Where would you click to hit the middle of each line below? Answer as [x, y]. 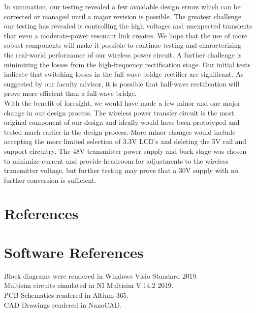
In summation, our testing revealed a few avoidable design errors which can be [122, 6]
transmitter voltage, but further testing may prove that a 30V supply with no [121, 170]
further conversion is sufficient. [50, 180]
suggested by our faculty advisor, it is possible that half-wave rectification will [122, 83]
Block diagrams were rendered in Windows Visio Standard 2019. [101, 275]
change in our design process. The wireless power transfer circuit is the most [119, 112]
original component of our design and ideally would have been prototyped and [122, 122]
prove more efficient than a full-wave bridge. [70, 93]
